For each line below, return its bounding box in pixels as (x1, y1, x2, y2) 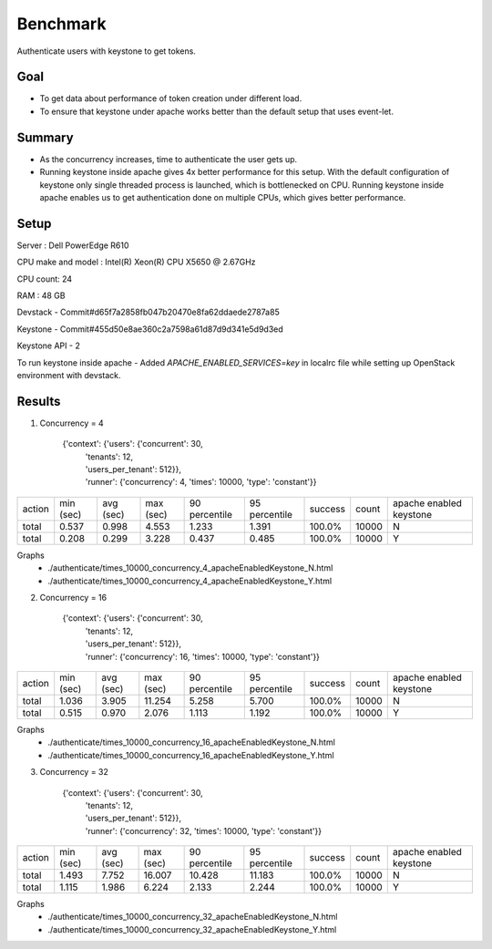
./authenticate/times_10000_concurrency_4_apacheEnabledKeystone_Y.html (47, 575, 333, 586)
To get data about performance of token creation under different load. (39, 93, 302, 104)
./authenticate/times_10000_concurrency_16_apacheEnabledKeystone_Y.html (47, 749, 334, 760)
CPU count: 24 (16, 273, 73, 284)
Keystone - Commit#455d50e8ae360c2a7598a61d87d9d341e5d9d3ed (16, 324, 284, 335)
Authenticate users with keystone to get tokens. (16, 46, 196, 57)
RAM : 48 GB (16, 290, 66, 301)
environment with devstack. (16, 369, 121, 380)
